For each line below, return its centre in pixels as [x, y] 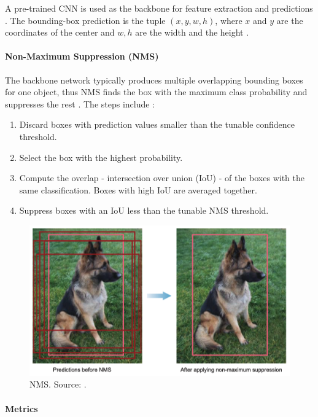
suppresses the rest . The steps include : [80, 103]
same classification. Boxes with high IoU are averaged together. [138, 189]
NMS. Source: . [58, 384]
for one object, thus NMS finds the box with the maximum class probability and [156, 92]
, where [229, 20]
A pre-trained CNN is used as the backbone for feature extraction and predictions [159, 8]
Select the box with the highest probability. [101, 157]
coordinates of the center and [60, 32]
